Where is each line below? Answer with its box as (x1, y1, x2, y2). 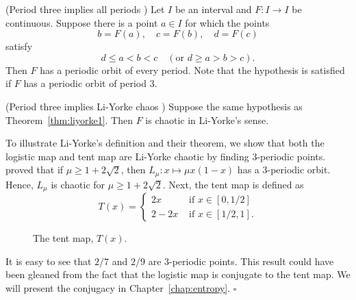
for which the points (185, 15, 270, 29)
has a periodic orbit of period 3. (23, 76, 157, 90)
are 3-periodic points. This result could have (148, 253, 334, 268)
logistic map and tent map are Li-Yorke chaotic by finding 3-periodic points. (5, 149, 326, 163)
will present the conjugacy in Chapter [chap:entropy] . (5, 281, 231, 295)
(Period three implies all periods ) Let (5, 2, 165, 16)
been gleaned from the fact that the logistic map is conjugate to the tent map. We (5, 267, 351, 282)
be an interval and (175, 2, 252, 16)
